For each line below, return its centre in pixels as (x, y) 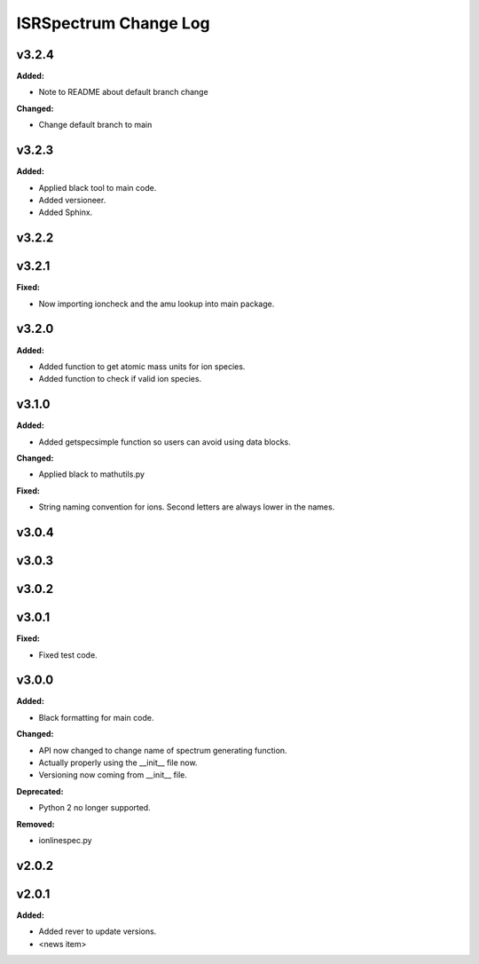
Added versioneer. (72, 200)
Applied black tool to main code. (98, 187)
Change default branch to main (95, 125)
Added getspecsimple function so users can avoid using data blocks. (165, 442)
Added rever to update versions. (98, 931)
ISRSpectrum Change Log (113, 23)
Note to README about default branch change (123, 92)
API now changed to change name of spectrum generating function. (163, 750)
